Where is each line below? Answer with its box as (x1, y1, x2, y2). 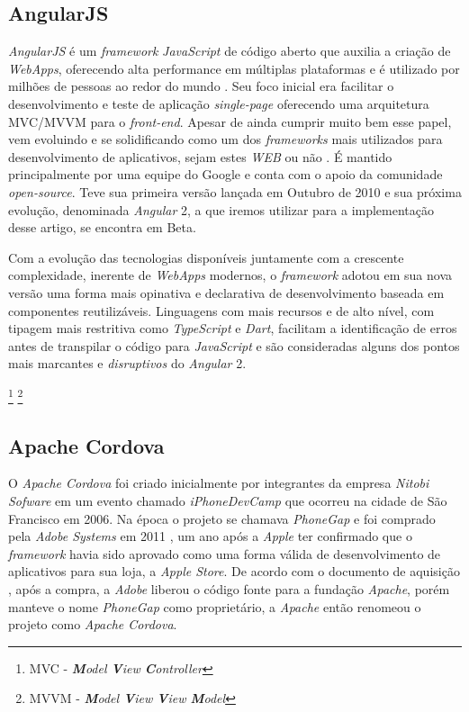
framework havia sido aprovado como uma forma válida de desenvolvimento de (8, 544, 441, 563)
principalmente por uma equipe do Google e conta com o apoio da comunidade (8, 165, 443, 184)
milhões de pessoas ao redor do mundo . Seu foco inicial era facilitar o (8, 77, 394, 95)
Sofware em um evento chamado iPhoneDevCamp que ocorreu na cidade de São (8, 491, 447, 509)
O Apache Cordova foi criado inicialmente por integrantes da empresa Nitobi (8, 473, 429, 492)
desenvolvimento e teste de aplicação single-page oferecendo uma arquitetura (8, 94, 429, 113)
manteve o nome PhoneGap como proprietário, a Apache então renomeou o (8, 597, 421, 616)
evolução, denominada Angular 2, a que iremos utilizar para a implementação (8, 200, 435, 219)
